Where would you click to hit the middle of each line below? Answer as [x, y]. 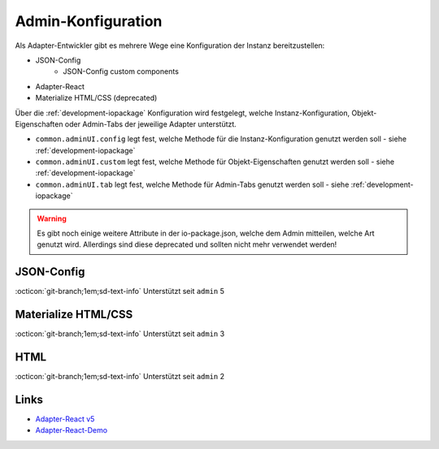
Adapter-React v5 [65, 419]
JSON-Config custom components [121, 71]
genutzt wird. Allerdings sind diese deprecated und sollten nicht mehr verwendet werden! [187, 244]
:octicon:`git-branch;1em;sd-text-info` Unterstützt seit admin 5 [120, 291]
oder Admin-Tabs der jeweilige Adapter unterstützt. [151, 124]
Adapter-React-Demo [72, 430]
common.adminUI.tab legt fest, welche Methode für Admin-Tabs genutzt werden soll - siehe [192, 184]
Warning [52, 218]
